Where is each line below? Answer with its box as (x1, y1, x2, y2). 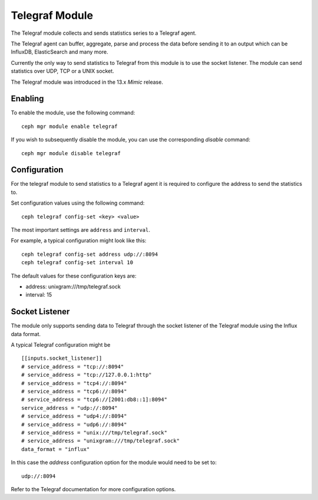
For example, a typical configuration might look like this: (11, 237, 147, 244)
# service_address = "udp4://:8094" (21, 413, 127, 420)
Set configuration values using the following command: (11, 199, 145, 206)
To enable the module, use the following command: (11, 109, 135, 116)
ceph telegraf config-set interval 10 (21, 259, 134, 266)
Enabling (11, 94, 44, 104)
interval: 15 (25, 291, 52, 298)
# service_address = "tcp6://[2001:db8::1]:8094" (21, 396, 168, 403)
